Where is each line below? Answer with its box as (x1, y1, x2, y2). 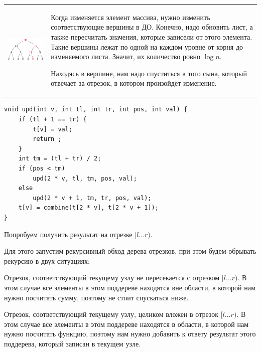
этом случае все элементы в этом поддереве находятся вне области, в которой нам (4, 282, 255, 292)
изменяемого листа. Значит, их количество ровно (51, 51, 201, 62)
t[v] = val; (33, 125, 73, 133)
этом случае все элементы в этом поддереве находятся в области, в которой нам (4, 318, 249, 329)
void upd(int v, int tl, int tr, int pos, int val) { (4, 106, 188, 113)
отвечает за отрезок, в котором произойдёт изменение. (51, 78, 217, 88)
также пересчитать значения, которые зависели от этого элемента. (51, 31, 252, 42)
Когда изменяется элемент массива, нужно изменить (51, 12, 210, 22)
